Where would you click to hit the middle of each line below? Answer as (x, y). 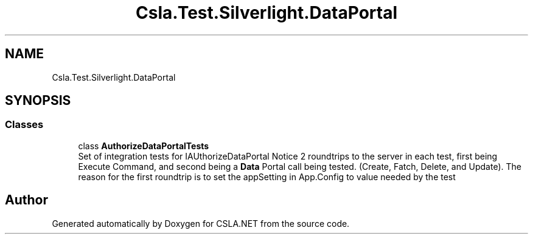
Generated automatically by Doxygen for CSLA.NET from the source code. (201, 223)
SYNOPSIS (38, 101)
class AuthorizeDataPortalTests (144, 146)
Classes (24, 125)
